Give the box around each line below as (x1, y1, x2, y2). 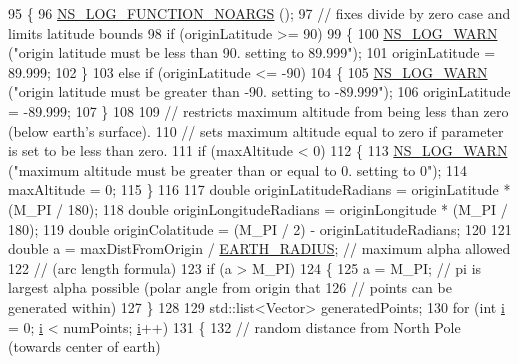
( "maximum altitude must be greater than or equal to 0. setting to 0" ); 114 (8, 159, 468, 180)
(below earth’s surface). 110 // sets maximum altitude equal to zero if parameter (8, 120, 504, 141)
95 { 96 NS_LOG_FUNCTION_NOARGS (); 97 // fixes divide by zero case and (8, 3, 511, 23)
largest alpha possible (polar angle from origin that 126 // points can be (8, 277, 452, 298)
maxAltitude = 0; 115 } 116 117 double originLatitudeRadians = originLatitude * (8, 179, 511, 200)
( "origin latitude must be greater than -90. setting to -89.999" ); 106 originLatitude (8, 81, 511, 102)
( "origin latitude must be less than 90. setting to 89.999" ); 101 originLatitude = (8, 42, 496, 63)
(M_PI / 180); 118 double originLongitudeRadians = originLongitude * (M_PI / (8, 198, 508, 219)
